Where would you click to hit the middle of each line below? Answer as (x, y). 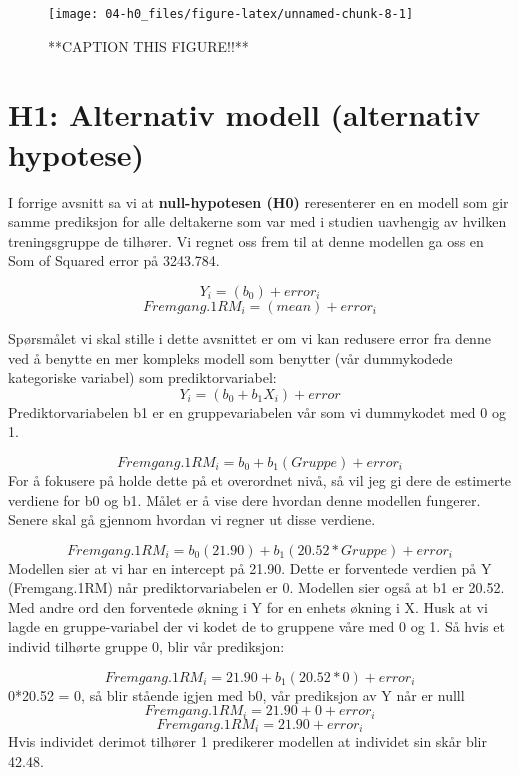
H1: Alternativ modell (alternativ (244, 114)
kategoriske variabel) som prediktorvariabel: (142, 377)
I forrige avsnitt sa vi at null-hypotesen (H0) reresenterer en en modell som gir (258, 201)
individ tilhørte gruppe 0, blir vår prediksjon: (146, 646)
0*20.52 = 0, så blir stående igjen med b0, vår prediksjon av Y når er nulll (236, 694)
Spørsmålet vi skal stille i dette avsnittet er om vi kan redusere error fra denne (249, 337)
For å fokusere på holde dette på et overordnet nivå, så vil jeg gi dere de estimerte (260, 479)
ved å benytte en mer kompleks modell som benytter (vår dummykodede (230, 357)
